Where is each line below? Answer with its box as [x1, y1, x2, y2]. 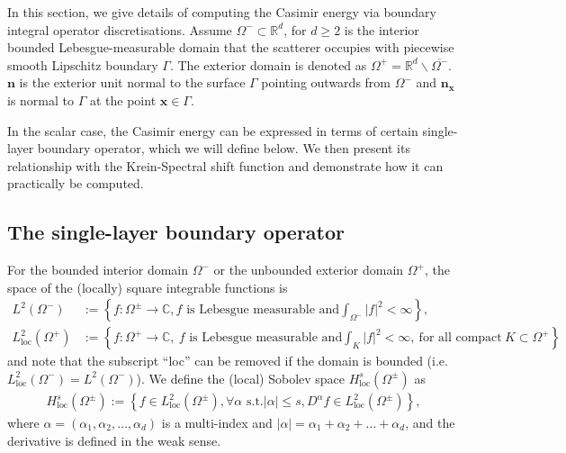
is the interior [344, 20, 419, 39]
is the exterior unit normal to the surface [19, 73, 246, 92]
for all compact [418, 331, 502, 345]
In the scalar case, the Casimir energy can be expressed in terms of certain [7, 121, 418, 140]
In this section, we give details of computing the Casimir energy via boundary [7, 3, 436, 21]
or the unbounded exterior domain [213, 260, 404, 279]
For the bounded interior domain [7, 260, 189, 279]
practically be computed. [7, 174, 144, 193]
